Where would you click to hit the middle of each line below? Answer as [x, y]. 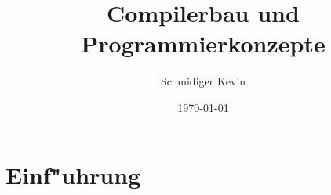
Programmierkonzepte [203, 43]
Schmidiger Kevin [203, 81]
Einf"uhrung [73, 174]
